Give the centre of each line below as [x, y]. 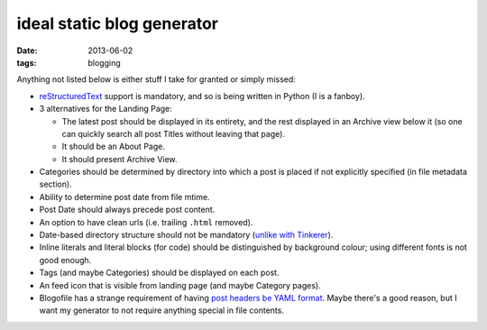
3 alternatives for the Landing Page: [106, 109]
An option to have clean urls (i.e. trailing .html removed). [146, 222]
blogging [104, 62]
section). [55, 184]
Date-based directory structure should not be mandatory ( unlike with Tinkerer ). [186, 235]
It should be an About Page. [114, 147]
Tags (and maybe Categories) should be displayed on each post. [159, 273]
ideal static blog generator [117, 23]
